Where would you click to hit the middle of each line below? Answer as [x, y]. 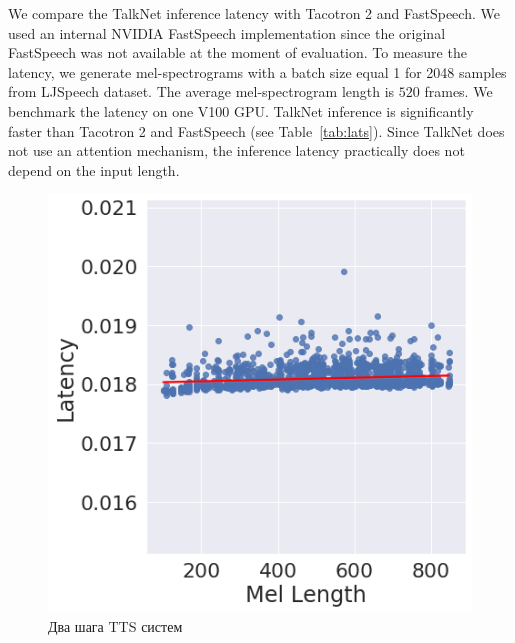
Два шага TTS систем [115, 626]
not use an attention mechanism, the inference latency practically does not [236, 150]
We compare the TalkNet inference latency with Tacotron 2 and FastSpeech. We [254, 13]
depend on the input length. [94, 169]
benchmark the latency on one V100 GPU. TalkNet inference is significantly [241, 110]
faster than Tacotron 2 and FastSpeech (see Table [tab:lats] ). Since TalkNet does [256, 130]
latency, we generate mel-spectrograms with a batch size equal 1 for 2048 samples [257, 71]
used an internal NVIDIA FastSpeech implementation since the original [227, 32]
